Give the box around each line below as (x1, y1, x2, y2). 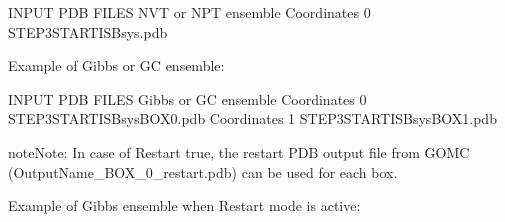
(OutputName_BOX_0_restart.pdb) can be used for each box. (8, 161, 398, 182)
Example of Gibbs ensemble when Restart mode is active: (8, 195, 361, 216)
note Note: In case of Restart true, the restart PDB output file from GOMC (8, 141, 470, 162)
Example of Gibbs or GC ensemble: (8, 55, 225, 76)
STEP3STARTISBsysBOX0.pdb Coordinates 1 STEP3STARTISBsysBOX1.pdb (8, 108, 497, 129)
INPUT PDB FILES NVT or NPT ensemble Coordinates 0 (8, 2, 371, 22)
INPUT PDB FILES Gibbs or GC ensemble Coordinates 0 (8, 88, 367, 109)
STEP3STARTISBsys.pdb (8, 21, 168, 42)
